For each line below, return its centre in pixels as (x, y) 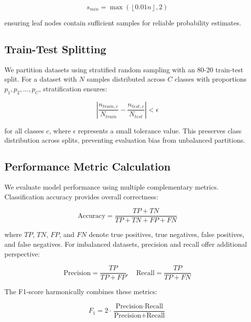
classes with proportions (210, 79)
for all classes (24, 130)
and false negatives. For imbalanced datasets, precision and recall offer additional (126, 244)
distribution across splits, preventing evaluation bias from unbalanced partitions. (125, 140)
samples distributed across (126, 79)
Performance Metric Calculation (88, 166)
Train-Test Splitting (55, 49)
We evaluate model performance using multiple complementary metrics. (112, 187)
